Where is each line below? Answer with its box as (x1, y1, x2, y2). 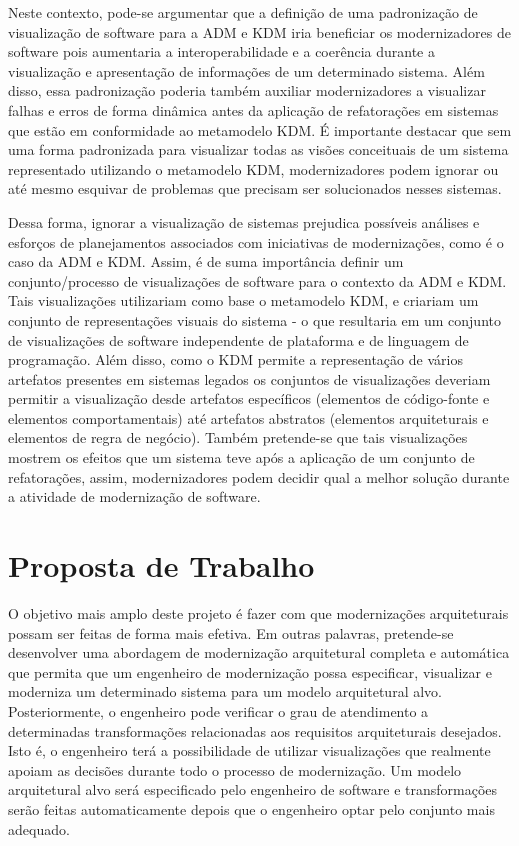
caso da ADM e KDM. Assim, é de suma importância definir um (8, 251, 404, 272)
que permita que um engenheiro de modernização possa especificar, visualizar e (8, 661, 492, 682)
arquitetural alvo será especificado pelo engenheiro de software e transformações (8, 779, 498, 800)
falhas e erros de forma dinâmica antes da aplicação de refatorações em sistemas (8, 99, 499, 120)
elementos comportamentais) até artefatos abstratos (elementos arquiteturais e (8, 407, 489, 428)
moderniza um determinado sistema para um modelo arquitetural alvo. (8, 681, 442, 702)
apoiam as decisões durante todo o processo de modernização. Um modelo (8, 759, 462, 780)
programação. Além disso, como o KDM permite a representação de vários (8, 349, 463, 370)
